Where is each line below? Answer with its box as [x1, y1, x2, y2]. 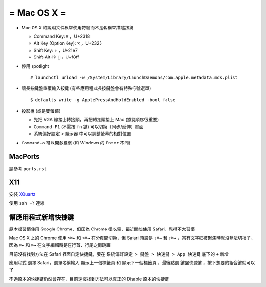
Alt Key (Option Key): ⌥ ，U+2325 [33, 40, 102, 46]
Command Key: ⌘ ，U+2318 [33, 33, 90, 39]
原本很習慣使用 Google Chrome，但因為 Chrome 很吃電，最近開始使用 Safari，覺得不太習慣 [9, 226, 195, 232]
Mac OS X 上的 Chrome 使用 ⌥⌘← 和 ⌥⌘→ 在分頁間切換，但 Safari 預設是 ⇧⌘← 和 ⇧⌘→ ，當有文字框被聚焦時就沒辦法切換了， [9, 235, 256, 241]
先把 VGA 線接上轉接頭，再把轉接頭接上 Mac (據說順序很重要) [33, 117, 159, 123]
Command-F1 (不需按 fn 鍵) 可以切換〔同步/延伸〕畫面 [33, 123, 144, 130]
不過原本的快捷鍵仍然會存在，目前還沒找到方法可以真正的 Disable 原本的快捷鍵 [9, 276, 169, 282]
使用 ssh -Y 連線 [9, 200, 45, 206]
